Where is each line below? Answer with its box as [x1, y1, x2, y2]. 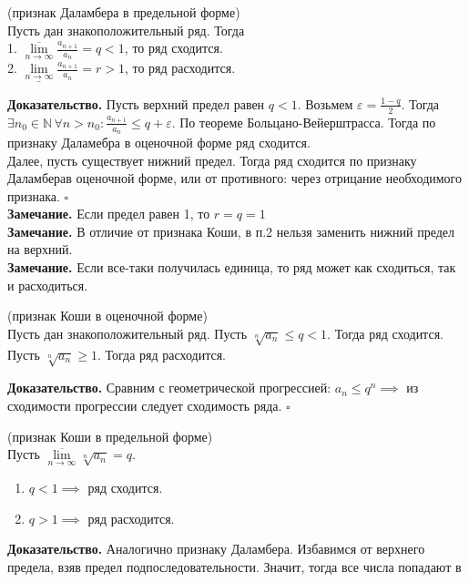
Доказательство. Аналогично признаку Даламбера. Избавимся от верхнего [7, 539, 425, 558]
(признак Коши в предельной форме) [7, 426, 213, 445]
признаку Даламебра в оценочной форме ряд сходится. [7, 132, 311, 151]
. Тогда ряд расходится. [97, 344, 226, 363]
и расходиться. [7, 275, 88, 294]
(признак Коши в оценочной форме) [7, 306, 208, 325]
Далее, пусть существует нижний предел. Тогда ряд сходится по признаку [7, 150, 417, 169]
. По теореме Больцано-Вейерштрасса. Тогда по [171, 112, 436, 131]
